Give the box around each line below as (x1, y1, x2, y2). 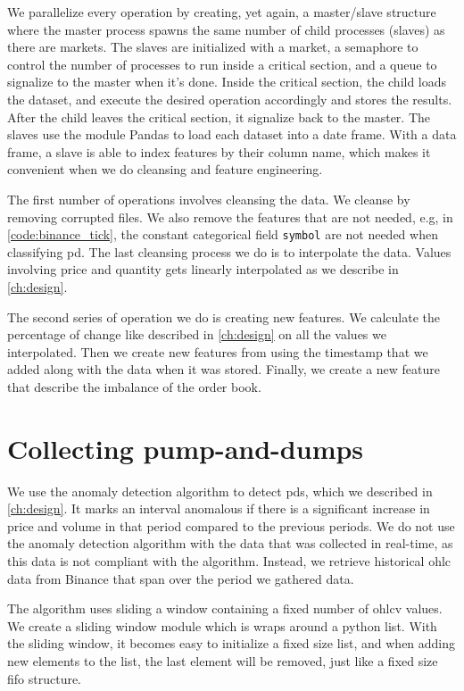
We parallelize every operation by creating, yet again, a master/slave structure (7, 3, 436, 21)
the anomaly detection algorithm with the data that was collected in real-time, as (7, 534, 453, 553)
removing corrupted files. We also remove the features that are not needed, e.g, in (7, 207, 453, 226)
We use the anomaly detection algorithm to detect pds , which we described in (7, 481, 433, 500)
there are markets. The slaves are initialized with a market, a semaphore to (7, 37, 418, 56)
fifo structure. (7, 669, 82, 687)
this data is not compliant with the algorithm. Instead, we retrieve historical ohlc (7, 552, 452, 570)
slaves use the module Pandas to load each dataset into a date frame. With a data (7, 125, 457, 144)
